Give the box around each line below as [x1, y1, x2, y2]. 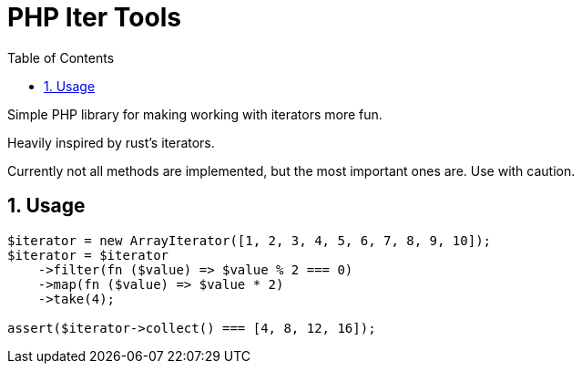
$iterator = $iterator [7, 247, 169, 263]
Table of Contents [7, 49, 115, 66]
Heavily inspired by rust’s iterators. [7, 134, 215, 150]
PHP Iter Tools [7, 2, 181, 33]
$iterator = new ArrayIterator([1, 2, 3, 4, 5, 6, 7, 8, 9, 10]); [7, 232, 492, 248]
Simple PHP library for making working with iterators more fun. [7, 106, 383, 122]
